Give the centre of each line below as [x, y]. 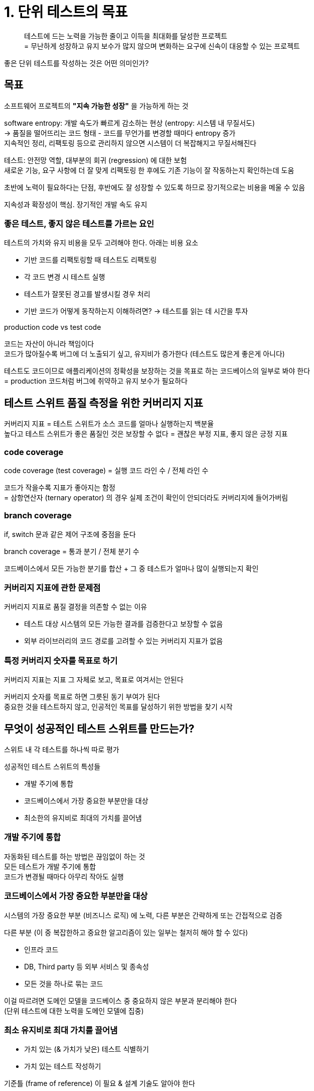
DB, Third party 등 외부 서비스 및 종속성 [87, 966]
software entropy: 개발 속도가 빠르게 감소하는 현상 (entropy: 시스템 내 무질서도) [130, 123]
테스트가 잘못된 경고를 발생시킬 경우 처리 [87, 294]
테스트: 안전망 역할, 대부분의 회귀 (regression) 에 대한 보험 [96, 160]
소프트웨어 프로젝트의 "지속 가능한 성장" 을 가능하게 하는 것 [96, 106]
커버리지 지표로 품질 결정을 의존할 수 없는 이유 [76, 607]
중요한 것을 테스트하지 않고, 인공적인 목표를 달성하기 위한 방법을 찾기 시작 [118, 707]
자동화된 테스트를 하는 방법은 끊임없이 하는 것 [75, 856]
